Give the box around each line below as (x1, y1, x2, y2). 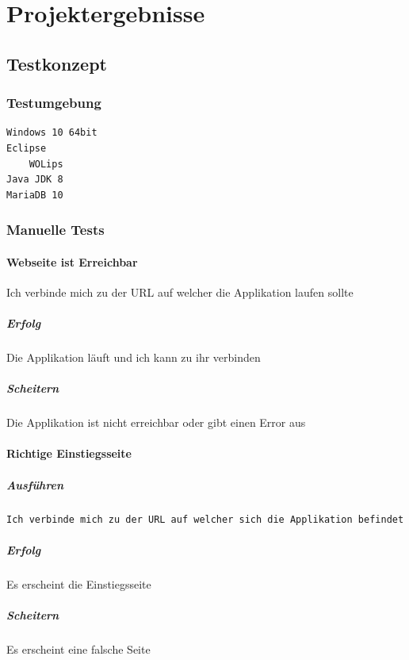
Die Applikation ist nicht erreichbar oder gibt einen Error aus (6, 414, 306, 431)
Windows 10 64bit (6, 127, 97, 139)
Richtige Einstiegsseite (6, 445, 132, 462)
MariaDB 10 (6, 189, 63, 201)
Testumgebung (6, 93, 101, 113)
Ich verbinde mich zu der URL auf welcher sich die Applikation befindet (6, 513, 404, 525)
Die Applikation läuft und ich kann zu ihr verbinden (6, 349, 261, 366)
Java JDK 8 (6, 174, 63, 186)
